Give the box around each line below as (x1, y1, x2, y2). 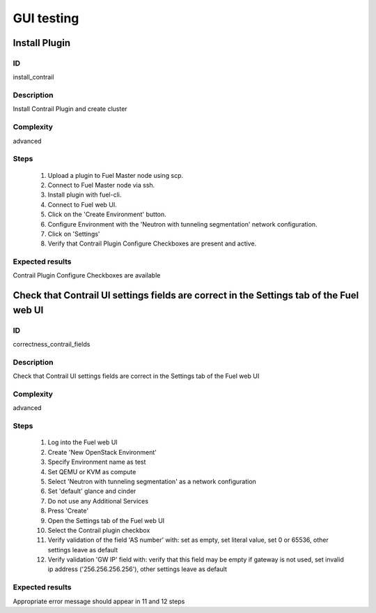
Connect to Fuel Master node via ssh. (47, 181, 155, 189)
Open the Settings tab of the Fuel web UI (47, 516, 165, 524)
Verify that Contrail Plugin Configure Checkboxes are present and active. (47, 239, 257, 248)
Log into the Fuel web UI (47, 438, 118, 446)
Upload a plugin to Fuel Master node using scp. (47, 171, 184, 179)
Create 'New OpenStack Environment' (47, 448, 157, 456)
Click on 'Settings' (47, 229, 100, 238)
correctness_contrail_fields (13, 340, 91, 349)
